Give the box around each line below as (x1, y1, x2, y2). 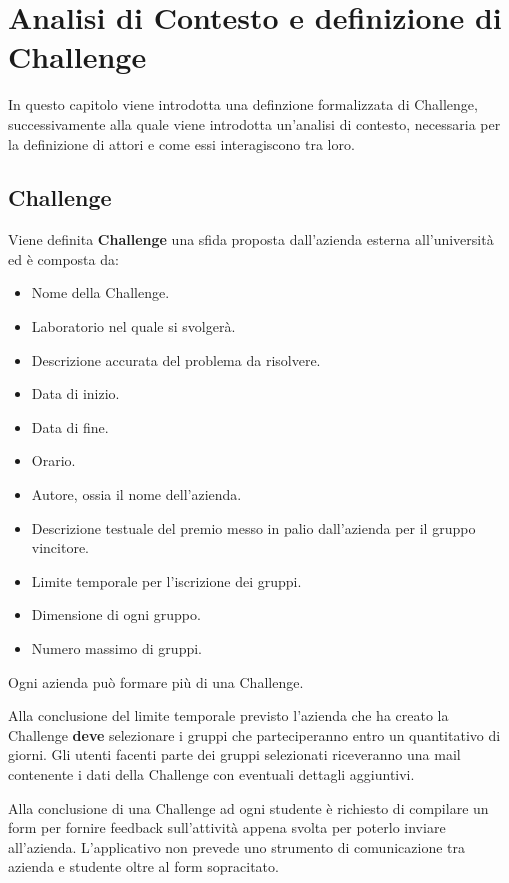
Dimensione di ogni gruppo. (31, 604, 201, 625)
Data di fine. (31, 416, 109, 437)
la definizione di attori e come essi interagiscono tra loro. (8, 133, 355, 154)
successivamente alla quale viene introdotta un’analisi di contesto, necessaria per (8, 113, 501, 134)
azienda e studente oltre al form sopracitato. (8, 856, 279, 877)
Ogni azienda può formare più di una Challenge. (8, 671, 304, 692)
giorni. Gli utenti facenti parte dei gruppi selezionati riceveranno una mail (8, 744, 461, 765)
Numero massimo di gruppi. (31, 638, 202, 659)
